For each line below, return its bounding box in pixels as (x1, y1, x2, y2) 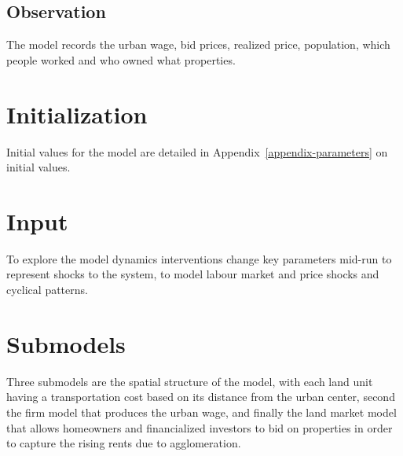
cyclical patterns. (6, 281, 88, 298)
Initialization (6, 97, 148, 130)
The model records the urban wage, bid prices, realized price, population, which (6, 36, 390, 53)
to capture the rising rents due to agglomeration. (6, 435, 241, 451)
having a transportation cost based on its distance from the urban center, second (6, 388, 395, 405)
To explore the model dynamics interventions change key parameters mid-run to (6, 250, 392, 267)
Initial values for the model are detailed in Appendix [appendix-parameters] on (6, 143, 388, 160)
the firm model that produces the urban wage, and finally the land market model (6, 403, 397, 420)
